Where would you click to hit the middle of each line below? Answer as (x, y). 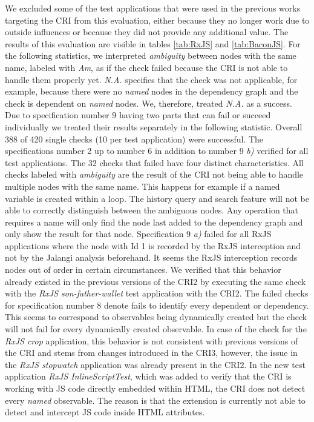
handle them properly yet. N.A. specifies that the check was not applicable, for (151, 79)
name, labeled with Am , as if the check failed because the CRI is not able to (146, 67)
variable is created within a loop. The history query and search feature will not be (157, 198)
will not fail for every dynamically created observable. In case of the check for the (156, 329)
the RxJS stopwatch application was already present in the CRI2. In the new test (155, 364)
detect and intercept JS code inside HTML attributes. (105, 412)
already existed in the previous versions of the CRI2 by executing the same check (155, 281)
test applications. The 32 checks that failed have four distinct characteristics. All (154, 162)
